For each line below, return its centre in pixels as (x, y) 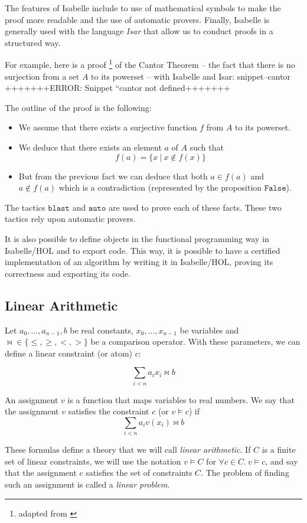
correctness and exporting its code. (68, 273)
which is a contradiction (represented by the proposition (160, 187)
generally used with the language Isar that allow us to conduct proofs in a (139, 31)
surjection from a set (42, 76)
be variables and (209, 330)
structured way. (33, 42)
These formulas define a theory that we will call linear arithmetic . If (128, 450)
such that (207, 147)
